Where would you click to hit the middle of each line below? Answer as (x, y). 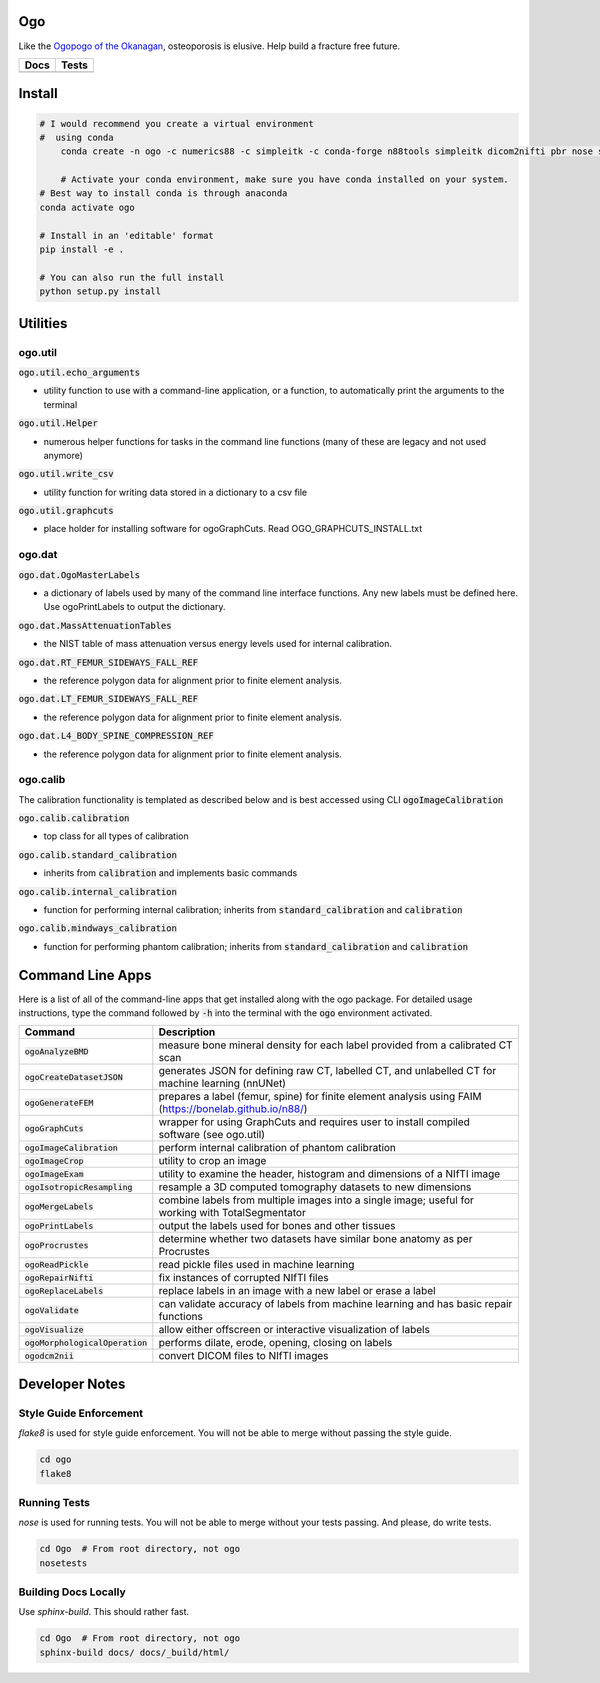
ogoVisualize (54, 1329)
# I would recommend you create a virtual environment (176, 123)
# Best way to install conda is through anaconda (163, 193)
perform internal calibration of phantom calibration (277, 1148)
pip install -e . (82, 249)
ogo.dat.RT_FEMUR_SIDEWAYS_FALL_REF (108, 662)
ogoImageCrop (54, 1160)
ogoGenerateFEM (59, 1102)
